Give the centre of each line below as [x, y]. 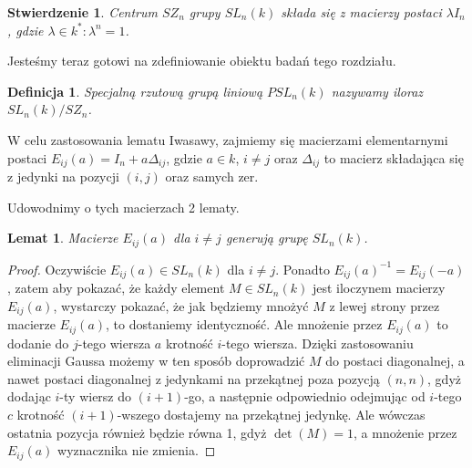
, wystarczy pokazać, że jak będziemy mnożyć [181, 305]
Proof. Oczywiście [57, 269]
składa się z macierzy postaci [361, 12]
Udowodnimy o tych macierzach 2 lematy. [123, 207]
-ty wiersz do [96, 396]
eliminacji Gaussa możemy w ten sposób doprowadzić [156, 361]
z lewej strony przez [385, 305]
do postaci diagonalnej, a [395, 361]
